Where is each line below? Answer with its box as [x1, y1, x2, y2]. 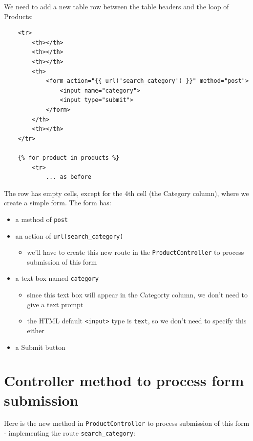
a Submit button [15, 342, 65, 352]
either [27, 325, 44, 335]
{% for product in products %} [18, 154, 120, 161]
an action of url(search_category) [15, 230, 124, 241]
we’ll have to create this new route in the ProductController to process [27, 247, 244, 257]
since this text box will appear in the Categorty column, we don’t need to [27, 290, 248, 300]
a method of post [15, 214, 68, 224]
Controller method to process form [4, 370, 244, 391]
